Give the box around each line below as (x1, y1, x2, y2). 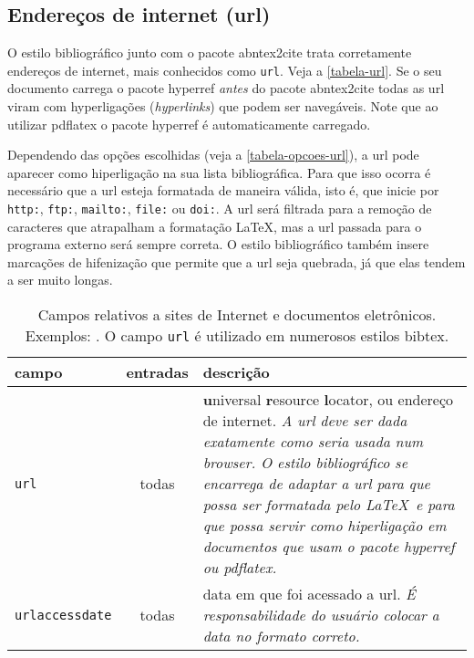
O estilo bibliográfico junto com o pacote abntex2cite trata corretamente (7, 43, 412, 62)
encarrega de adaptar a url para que (202, 473, 430, 495)
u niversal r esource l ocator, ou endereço (202, 389, 454, 411)
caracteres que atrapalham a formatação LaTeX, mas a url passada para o (7, 216, 422, 235)
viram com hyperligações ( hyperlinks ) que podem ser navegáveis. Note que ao (7, 97, 438, 116)
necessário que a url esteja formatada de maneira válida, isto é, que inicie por (7, 181, 439, 200)
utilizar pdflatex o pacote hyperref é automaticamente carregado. (7, 114, 371, 133)
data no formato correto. (202, 625, 360, 647)
